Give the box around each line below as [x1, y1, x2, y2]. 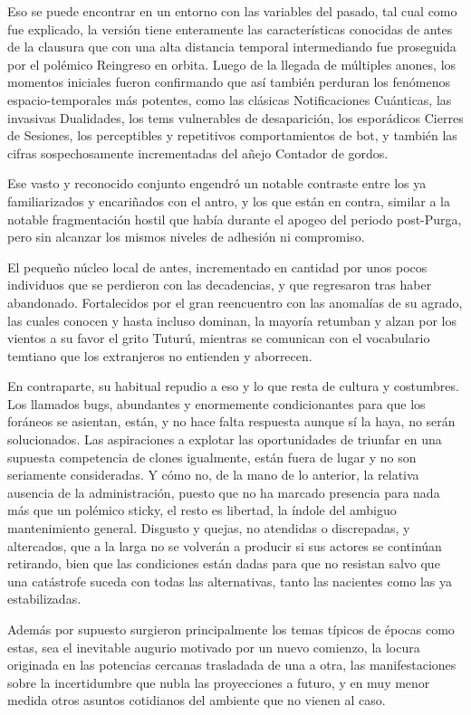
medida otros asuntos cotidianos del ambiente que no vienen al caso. [7, 691, 386, 710]
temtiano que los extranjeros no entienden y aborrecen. [7, 346, 312, 365]
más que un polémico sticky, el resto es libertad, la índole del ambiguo [7, 500, 397, 520]
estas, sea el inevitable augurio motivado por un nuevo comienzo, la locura [7, 637, 420, 656]
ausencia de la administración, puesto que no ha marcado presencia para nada [7, 482, 440, 501]
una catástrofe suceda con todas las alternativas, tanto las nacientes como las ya [7, 571, 453, 590]
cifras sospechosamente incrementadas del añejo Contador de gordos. [7, 143, 389, 162]
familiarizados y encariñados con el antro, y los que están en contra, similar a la [7, 191, 451, 210]
